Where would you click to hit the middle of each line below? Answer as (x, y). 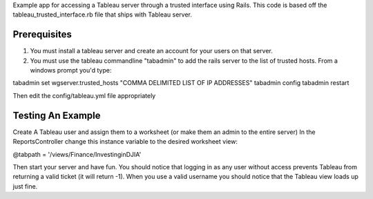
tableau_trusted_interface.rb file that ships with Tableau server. (103, 15)
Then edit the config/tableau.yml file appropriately (84, 95)
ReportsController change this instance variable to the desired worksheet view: (125, 142)
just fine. (25, 186)
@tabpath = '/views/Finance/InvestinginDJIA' (77, 154)
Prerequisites (42, 35)
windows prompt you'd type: (71, 70)
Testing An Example (57, 115)
